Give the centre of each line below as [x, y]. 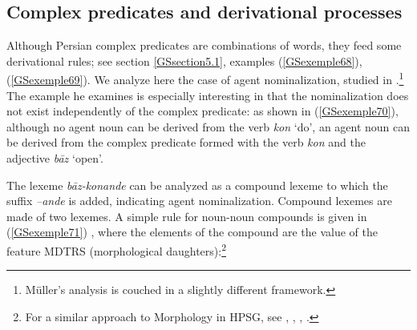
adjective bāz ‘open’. [55, 158]
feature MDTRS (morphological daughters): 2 [117, 249]
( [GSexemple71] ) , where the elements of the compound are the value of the [192, 232]
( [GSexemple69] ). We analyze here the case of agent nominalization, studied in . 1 [205, 78]
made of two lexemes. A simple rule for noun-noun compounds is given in [187, 216]
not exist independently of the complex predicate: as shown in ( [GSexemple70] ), [202, 111]
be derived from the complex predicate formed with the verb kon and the [186, 142]
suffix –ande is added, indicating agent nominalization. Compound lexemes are [199, 201]
